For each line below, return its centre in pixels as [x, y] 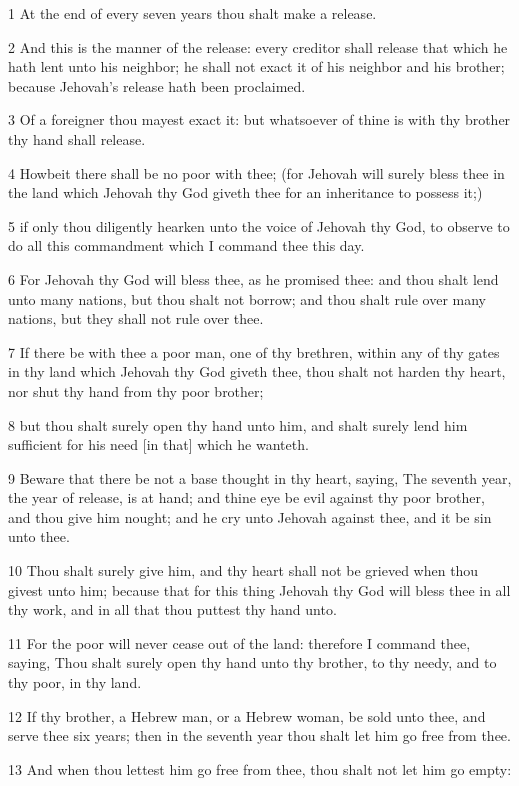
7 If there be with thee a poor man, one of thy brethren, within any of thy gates [254, 351]
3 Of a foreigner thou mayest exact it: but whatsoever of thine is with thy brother [259, 119]
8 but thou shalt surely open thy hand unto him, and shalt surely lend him [238, 424]
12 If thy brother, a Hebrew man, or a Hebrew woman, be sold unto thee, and [247, 715]
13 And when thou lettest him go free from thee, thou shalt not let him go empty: [260, 768]
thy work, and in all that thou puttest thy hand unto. [172, 609]
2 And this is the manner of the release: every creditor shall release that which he [258, 46]
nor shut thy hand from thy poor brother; [136, 390]
